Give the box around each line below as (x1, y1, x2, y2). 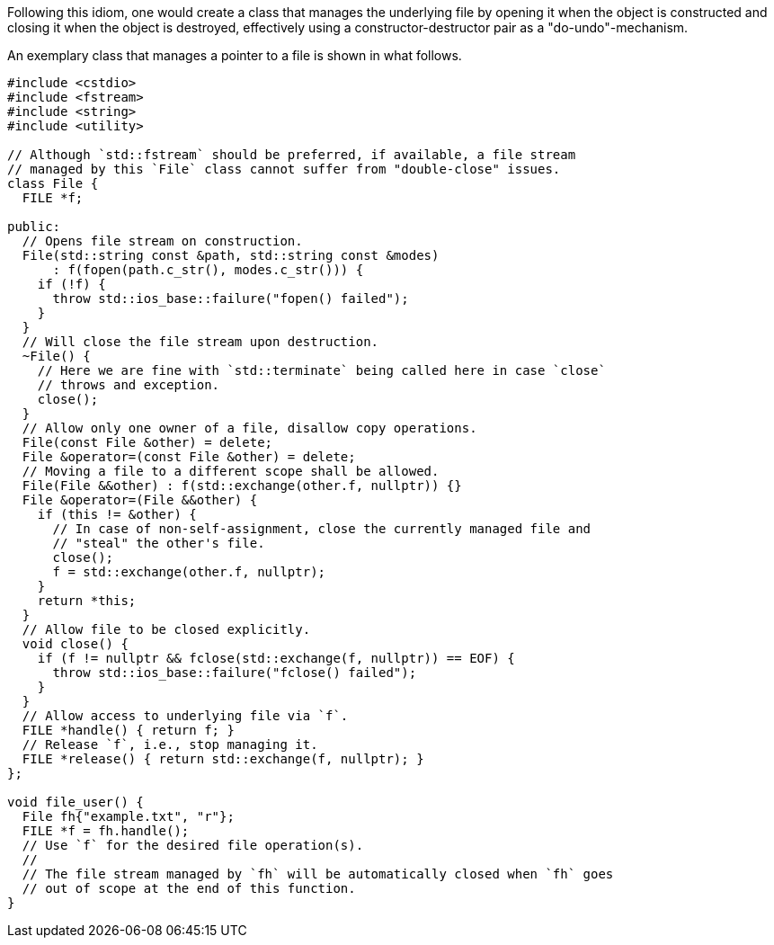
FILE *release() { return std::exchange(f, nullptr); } (22, 752, 424, 766)
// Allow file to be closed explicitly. (22, 622, 311, 637)
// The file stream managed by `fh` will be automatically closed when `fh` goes (22, 867, 614, 881)
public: (7, 219, 61, 234)
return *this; (37, 593, 137, 608)
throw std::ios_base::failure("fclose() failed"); (52, 665, 417, 680)
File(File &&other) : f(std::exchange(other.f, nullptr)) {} (22, 478, 462, 493)
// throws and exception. (37, 378, 220, 392)
